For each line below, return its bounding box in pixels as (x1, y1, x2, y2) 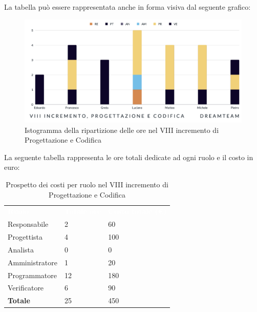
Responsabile (8, 219, 49, 229)
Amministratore (8, 257, 57, 267)
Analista (8, 244, 34, 255)
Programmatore (8, 269, 57, 280)
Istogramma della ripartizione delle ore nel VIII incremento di (25, 124, 219, 135)
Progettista (8, 231, 42, 242)
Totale (8, 295, 30, 306)
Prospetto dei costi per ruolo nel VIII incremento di (6, 179, 168, 189)
